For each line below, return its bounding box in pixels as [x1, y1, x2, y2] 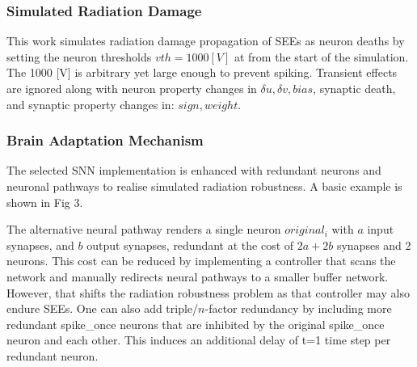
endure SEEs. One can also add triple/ [6, 300, 199, 317]
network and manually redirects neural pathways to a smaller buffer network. [6, 268, 389, 285]
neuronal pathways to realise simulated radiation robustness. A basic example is [6, 178, 402, 194]
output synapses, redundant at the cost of [86, 236, 294, 253]
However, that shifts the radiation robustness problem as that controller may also [6, 284, 410, 301]
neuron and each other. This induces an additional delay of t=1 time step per [6, 331, 391, 348]
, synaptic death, [313, 80, 396, 96]
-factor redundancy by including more [204, 300, 392, 317]
